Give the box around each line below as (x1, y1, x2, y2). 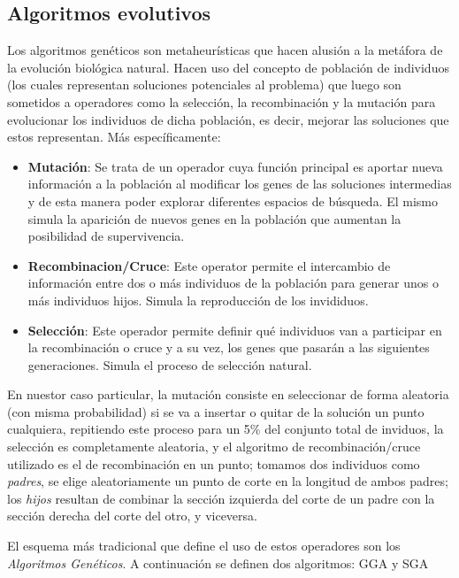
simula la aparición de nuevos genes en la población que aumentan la (27, 209, 402, 227)
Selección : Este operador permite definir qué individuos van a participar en (27, 320, 442, 339)
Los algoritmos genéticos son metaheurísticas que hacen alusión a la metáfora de (7, 41, 443, 59)
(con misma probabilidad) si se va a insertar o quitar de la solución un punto (7, 402, 425, 420)
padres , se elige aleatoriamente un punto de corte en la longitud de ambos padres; (7, 472, 448, 490)
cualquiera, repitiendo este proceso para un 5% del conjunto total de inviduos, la (7, 420, 444, 438)
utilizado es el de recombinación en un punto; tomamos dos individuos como (7, 454, 420, 473)
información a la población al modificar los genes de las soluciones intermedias (27, 174, 452, 193)
